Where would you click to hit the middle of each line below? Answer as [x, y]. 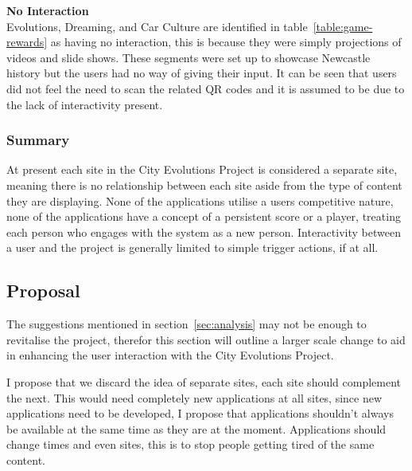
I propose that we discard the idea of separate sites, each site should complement [204, 381]
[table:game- [343, 26]
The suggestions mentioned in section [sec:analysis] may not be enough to [187, 324]
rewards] [27, 42]
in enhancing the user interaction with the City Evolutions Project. [170, 355]
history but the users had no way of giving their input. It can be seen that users [202, 73]
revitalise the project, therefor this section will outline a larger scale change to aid [206, 339]
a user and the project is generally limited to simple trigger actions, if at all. [192, 247]
